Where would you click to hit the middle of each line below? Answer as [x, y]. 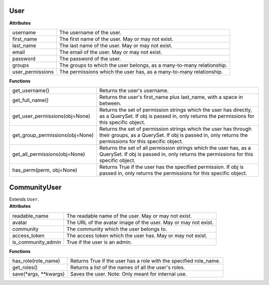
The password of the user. [90, 58]
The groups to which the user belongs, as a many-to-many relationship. [143, 65]
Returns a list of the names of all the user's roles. [128, 267]
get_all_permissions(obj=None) [49, 154]
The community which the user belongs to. [117, 229]
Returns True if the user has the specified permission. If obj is [172, 167]
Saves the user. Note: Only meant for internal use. [129, 274]
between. [110, 103]
